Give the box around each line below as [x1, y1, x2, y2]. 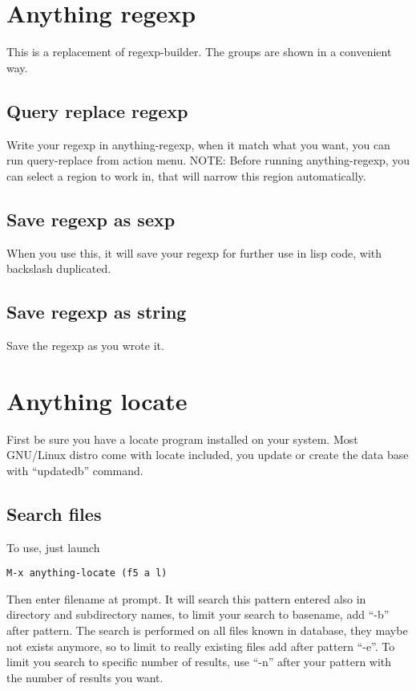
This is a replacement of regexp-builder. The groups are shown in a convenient [6, 43, 392, 60]
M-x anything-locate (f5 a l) [6, 567, 168, 579]
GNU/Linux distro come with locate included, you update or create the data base [6, 446, 409, 463]
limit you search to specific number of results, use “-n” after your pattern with [6, 653, 392, 670]
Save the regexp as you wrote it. [6, 336, 164, 353]
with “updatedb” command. [6, 461, 143, 478]
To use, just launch [6, 539, 100, 555]
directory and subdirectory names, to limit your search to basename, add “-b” [6, 606, 390, 623]
